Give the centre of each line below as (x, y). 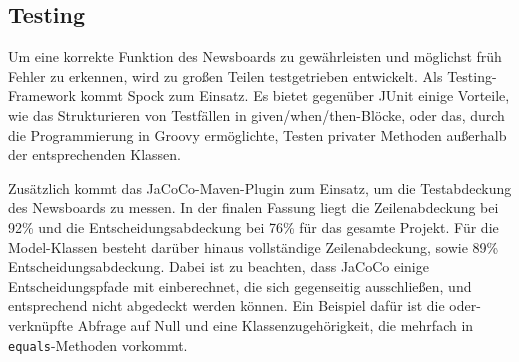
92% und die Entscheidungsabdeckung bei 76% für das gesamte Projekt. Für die (253, 226)
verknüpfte (41, 324)
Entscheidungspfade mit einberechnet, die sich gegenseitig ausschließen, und (240, 285)
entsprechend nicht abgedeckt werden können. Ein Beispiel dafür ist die (226, 305)
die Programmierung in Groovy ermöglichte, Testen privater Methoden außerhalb (257, 134)
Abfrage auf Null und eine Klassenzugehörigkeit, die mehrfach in (275, 324)
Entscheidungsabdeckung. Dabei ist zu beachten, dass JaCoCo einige (218, 266)
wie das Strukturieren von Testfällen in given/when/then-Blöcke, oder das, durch (256, 114)
